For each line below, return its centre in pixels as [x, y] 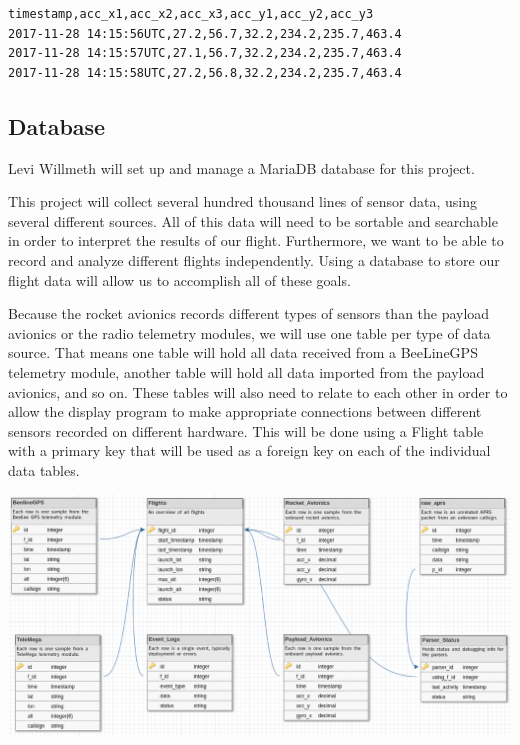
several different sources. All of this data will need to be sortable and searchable [253, 220]
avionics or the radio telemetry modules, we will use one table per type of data [249, 332]
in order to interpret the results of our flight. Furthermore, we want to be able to [256, 240]
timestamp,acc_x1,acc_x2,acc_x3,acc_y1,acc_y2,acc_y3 [191, 14]
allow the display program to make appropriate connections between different [245, 411]
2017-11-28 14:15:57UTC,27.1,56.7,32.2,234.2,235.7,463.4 [205, 53]
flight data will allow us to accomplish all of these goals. [179, 279]
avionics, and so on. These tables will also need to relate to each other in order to [258, 391]
